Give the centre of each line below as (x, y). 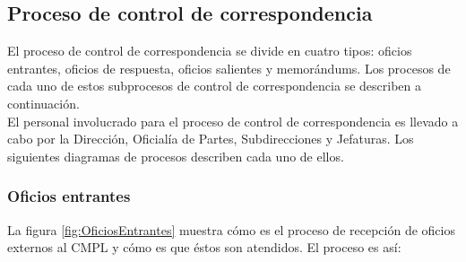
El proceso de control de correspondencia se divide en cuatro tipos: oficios (210, 51)
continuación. (43, 103)
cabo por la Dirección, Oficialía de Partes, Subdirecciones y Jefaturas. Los (211, 139)
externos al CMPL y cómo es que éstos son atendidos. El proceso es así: (204, 247)
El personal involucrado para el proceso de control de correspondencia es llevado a (233, 121)
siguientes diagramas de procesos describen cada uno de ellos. (176, 156)
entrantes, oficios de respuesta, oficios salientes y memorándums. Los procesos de (229, 68)
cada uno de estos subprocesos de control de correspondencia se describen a (214, 86)
